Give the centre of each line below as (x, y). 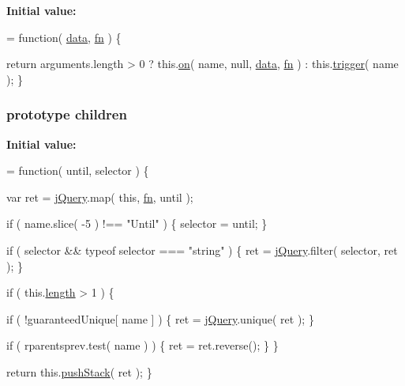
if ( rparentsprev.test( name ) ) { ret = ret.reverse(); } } (142, 345)
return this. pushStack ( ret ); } (79, 371)
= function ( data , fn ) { (64, 37)
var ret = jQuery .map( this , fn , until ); (100, 197)
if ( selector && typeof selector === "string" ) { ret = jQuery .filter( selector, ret (202, 250)
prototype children (67, 114)
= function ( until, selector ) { (78, 170)
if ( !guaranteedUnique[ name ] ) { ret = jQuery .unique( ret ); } (160, 318)
